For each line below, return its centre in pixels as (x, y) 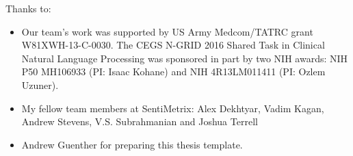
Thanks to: (28, 8)
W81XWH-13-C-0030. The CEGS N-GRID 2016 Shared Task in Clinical (173, 45)
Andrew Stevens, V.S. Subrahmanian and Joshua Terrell (140, 121)
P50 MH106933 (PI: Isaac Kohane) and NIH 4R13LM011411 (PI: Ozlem (173, 71)
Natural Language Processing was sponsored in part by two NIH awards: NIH (185, 58)
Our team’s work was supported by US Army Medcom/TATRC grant (167, 31)
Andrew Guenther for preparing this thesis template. (132, 144)
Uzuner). (40, 84)
